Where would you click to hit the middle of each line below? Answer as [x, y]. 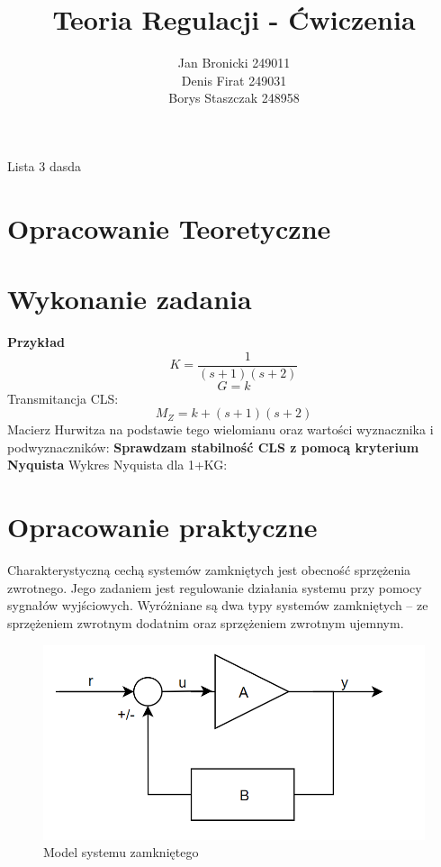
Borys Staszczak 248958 [234, 98]
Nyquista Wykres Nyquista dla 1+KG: [117, 465]
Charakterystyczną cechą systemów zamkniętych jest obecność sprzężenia [209, 570]
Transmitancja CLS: [63, 398]
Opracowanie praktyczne [162, 527]
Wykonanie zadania [130, 299]
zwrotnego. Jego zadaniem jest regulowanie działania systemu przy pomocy [215, 587]
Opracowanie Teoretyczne [169, 228]
